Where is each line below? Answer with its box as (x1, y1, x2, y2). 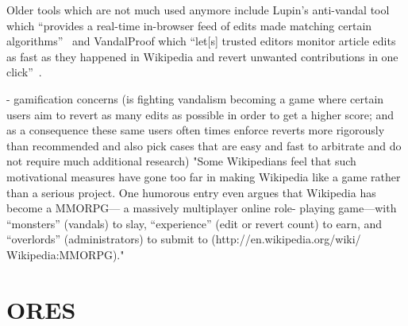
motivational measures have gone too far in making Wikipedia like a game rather (6, 168, 401, 184)
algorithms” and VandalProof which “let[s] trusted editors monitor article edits (6, 33, 396, 49)
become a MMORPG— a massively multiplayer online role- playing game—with (6, 200, 397, 216)
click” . (6, 64, 42, 80)
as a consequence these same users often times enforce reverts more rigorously (6, 122, 385, 138)
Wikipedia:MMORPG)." (6, 246, 125, 262)
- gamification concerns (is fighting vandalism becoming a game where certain (6, 90, 384, 107)
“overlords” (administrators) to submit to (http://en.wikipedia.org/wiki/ (6, 231, 361, 247)
